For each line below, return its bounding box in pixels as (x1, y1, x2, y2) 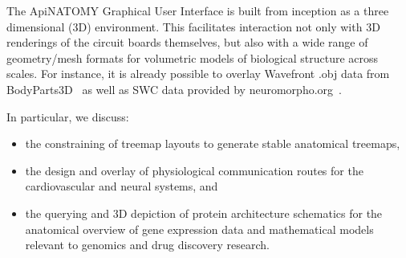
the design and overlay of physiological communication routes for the (25, 162, 363, 178)
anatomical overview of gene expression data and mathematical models (25, 220, 374, 237)
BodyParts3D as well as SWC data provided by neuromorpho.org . (6, 80, 342, 97)
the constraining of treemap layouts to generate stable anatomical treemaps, (25, 135, 400, 152)
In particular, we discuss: (6, 108, 129, 125)
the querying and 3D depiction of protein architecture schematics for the (25, 204, 383, 221)
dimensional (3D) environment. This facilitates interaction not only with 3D (6, 18, 380, 35)
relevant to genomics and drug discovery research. (25, 236, 270, 253)
